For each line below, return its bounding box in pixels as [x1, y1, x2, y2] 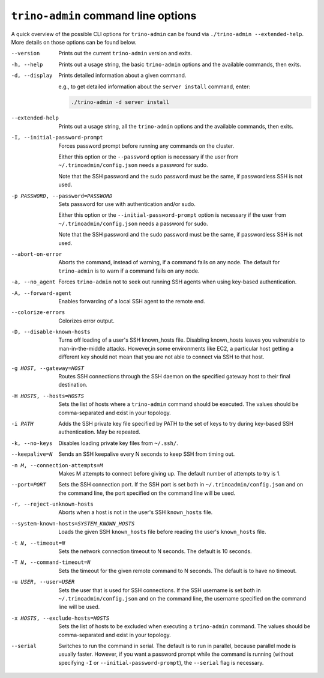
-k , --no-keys [11, 440, 53, 447]
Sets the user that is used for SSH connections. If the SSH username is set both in [58, 586, 261, 594]
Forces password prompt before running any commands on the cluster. [58, 142, 235, 150]
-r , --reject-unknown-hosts [11, 501, 94, 507]
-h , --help [11, 61, 43, 68]
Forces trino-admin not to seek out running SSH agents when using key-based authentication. [58, 278, 297, 285]
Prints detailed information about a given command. [58, 72, 187, 79]
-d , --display [11, 72, 53, 79]
